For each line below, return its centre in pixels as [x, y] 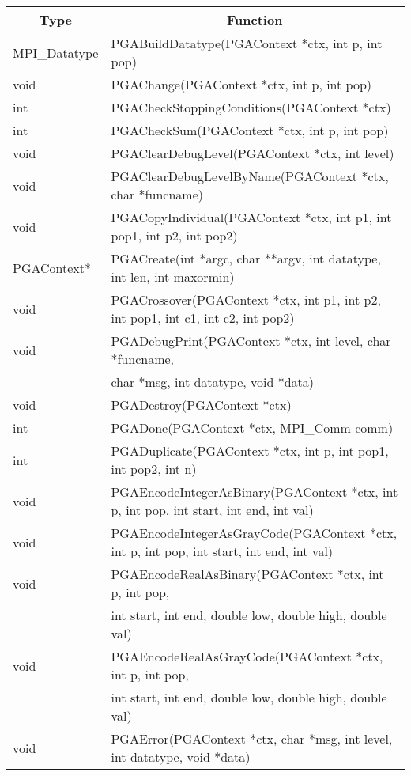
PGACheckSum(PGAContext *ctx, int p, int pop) [250, 130]
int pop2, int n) [154, 469]
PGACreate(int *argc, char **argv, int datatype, [246, 258]
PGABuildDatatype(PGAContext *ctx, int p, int [247, 43]
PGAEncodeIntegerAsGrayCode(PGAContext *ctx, [254, 533]
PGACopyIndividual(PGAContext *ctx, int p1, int [251, 217]
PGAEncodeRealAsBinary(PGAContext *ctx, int [247, 574]
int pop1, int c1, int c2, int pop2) [203, 318]
